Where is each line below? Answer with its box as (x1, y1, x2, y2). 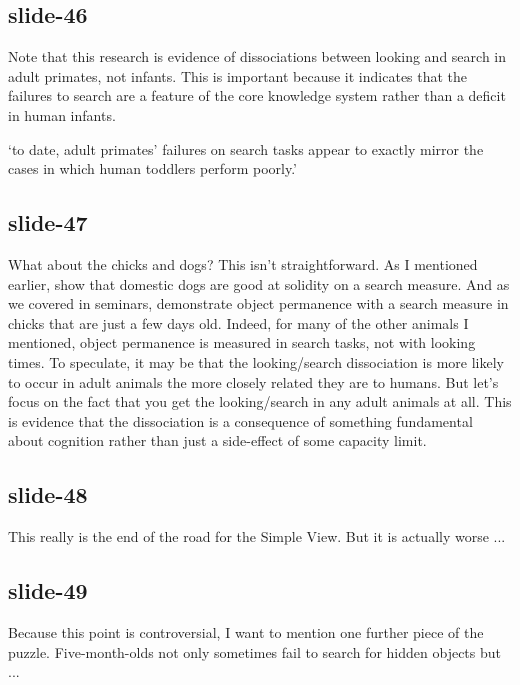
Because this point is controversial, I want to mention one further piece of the (8, 621, 484, 642)
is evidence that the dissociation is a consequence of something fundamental (8, 410, 473, 431)
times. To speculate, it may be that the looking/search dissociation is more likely (8, 351, 504, 372)
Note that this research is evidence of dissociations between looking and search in (8, 46, 507, 67)
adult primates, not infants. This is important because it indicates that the (8, 65, 468, 86)
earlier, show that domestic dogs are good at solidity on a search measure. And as (8, 273, 510, 294)
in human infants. (8, 104, 116, 125)
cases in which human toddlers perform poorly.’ (8, 158, 297, 179)
